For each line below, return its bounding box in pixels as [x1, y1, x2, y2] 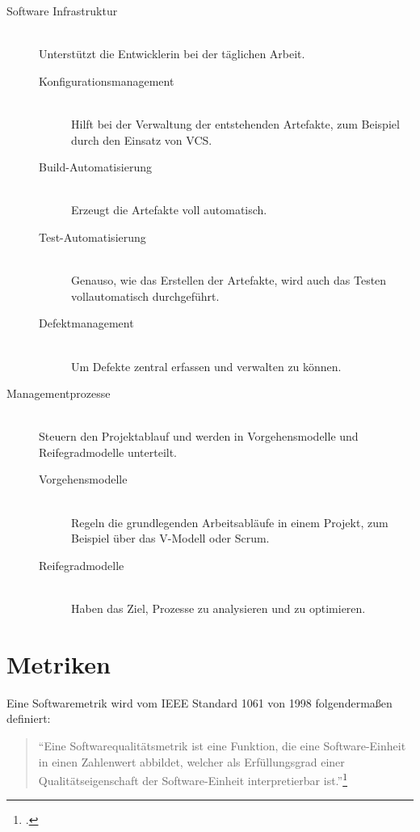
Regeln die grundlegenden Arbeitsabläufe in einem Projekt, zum [71, 513, 388, 530]
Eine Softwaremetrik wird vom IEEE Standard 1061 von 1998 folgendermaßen [6, 694, 393, 711]
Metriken [6, 647, 111, 680]
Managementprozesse [6, 385, 111, 402]
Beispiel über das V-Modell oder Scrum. [71, 530, 270, 547]
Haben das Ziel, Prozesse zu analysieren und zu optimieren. [71, 600, 366, 617]
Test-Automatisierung [39, 228, 146, 245]
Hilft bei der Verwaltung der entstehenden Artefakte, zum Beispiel [71, 115, 400, 132]
